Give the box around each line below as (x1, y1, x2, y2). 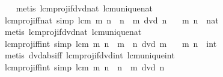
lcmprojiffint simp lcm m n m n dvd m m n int (4, 37, 217, 49)
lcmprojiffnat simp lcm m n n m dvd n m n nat (4, 13, 219, 26)
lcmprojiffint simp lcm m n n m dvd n (4, 60, 165, 73)
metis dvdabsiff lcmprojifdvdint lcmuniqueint (4, 49, 175, 61)
